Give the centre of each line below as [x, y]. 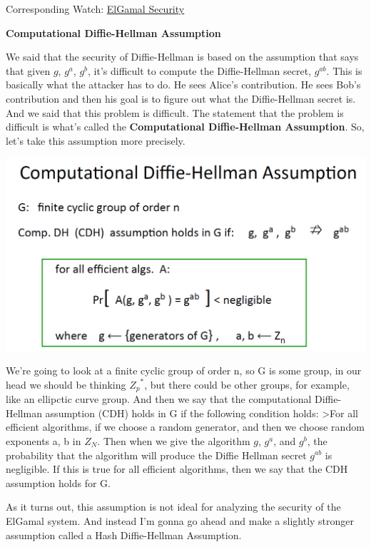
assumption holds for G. [58, 482]
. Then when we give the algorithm [174, 440]
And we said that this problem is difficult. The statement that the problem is [175, 112]
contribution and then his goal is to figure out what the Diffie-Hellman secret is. [181, 98]
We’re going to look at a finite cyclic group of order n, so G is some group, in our [184, 370]
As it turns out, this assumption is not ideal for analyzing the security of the [173, 507]
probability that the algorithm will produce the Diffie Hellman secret [156, 455]
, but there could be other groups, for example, [247, 384]
